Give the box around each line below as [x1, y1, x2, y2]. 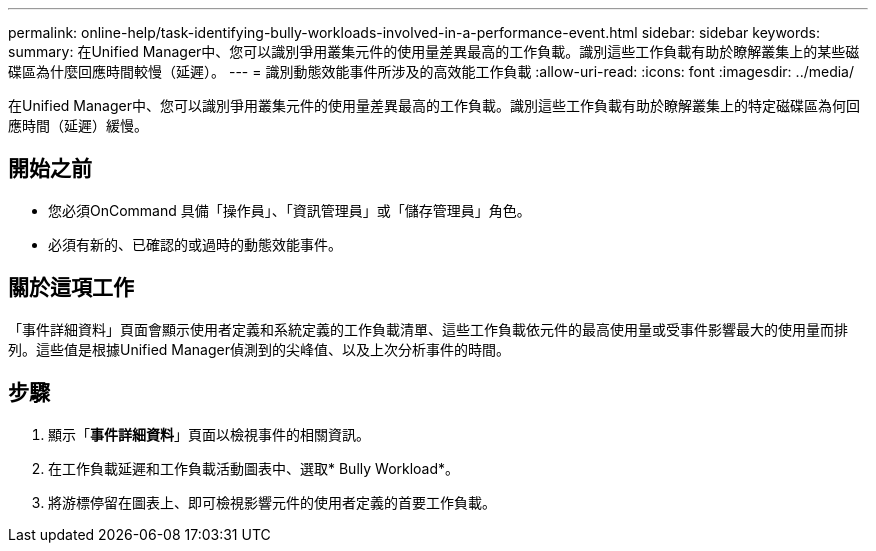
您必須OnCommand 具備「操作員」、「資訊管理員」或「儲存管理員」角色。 [48, 201, 531, 219]
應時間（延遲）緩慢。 [8, 117, 148, 134]
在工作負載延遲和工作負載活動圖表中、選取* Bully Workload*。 [48, 459, 460, 477]
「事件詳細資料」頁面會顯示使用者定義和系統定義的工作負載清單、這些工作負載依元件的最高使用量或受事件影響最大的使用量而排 [8, 320, 848, 338]
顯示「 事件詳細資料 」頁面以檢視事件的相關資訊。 [48, 425, 370, 443]
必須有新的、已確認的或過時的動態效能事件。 [48, 235, 342, 253]
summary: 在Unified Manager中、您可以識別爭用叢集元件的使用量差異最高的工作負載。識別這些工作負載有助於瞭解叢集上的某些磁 [8, 43, 860, 60]
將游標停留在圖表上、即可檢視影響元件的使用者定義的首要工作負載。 [48, 493, 496, 511]
